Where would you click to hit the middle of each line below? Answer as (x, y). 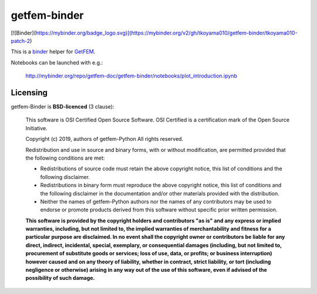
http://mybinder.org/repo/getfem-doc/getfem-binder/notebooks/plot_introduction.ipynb (131, 76)
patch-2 (21, 40)
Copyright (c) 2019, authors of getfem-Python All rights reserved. (104, 139)
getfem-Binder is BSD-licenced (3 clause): (63, 107)
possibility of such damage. (60, 278)
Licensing (29, 92)
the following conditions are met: (65, 158)
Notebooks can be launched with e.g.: (57, 62)
